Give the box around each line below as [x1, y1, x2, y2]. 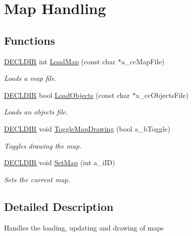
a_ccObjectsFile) [135, 89, 188, 100]
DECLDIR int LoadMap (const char [4, 56, 116, 66]
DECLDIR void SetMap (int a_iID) [4, 157, 115, 168]
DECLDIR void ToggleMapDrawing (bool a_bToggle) [4, 123, 170, 134]
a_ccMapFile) [121, 56, 165, 66]
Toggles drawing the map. [4, 140, 82, 151]
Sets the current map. [4, 174, 71, 184]
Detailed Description [4, 198, 114, 214]
